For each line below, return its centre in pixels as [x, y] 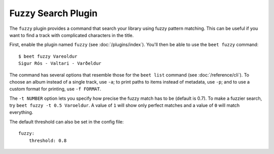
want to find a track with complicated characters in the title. [72, 35]
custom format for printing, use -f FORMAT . [55, 89]
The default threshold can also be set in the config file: [66, 122]
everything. [21, 112]
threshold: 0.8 [48, 140]
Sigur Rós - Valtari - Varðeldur [60, 64]
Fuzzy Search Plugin [54, 13]
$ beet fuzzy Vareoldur [48, 56]
